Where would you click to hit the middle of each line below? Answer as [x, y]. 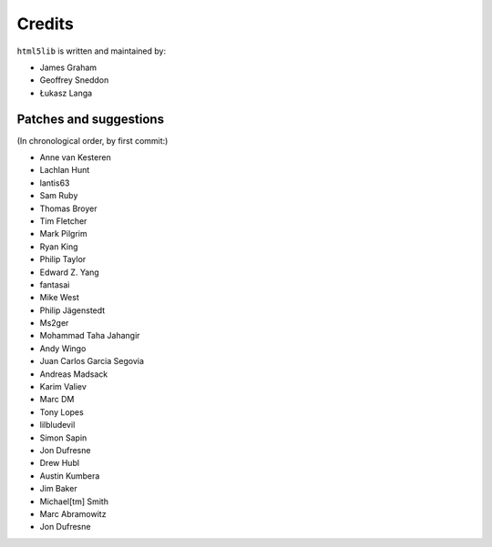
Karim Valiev [63, 387]
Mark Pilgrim [63, 234]
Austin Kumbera [70, 476]
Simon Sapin [63, 438]
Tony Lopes [61, 412]
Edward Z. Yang [69, 272]
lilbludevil [57, 425]
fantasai [55, 284]
